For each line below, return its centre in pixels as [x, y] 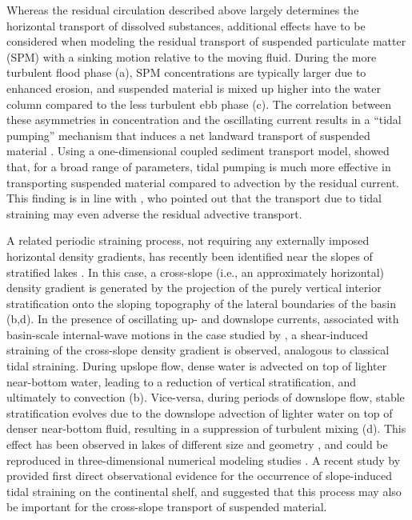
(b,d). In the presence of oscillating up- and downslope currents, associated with [203, 319]
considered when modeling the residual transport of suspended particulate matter [206, 41]
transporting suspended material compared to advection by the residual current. [203, 182]
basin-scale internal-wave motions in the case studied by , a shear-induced [188, 334]
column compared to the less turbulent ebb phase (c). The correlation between [199, 104]
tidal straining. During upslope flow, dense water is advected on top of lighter [197, 366]
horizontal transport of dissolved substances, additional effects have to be [186, 25]
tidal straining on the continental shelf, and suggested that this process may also [204, 491]
